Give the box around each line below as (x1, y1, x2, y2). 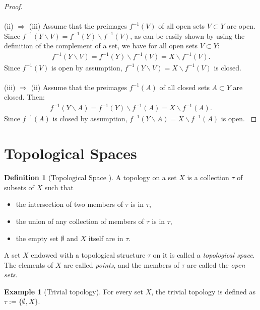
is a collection (187, 172, 229, 183)
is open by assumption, (51, 62, 122, 72)
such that (44, 182, 74, 192)
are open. (227, 21, 255, 31)
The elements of (4, 259, 53, 270)
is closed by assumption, (52, 113, 127, 124)
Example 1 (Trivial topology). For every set (4, 286, 143, 296)
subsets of (4, 182, 34, 192)
